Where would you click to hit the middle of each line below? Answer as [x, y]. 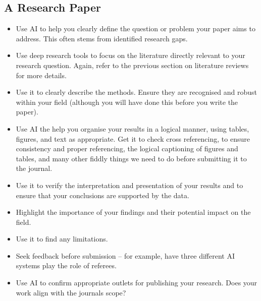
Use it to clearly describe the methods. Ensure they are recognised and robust [137, 92]
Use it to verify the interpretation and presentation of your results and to [129, 185]
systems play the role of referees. [66, 265]
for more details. [41, 75]
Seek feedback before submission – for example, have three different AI [125, 255]
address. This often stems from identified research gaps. [102, 38]
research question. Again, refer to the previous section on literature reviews [132, 65]
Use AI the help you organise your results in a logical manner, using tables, [133, 128]
